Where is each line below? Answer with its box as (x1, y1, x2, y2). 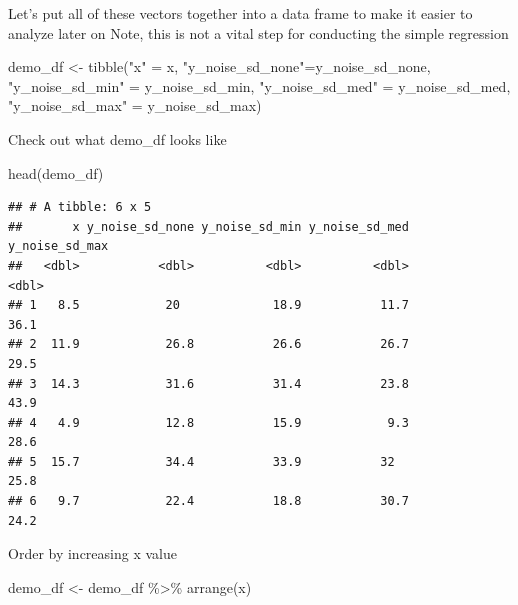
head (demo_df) (8, 162, 104, 183)
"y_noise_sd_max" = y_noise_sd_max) (8, 95, 262, 116)
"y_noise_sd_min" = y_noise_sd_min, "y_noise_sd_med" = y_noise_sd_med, (8, 75, 511, 96)
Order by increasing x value (8, 543, 177, 564)
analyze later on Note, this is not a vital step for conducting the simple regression (8, 22, 509, 43)
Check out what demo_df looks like (8, 128, 227, 149)
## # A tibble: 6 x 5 (8, 200, 152, 215)
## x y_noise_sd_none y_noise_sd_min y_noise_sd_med (8, 219, 409, 234)
